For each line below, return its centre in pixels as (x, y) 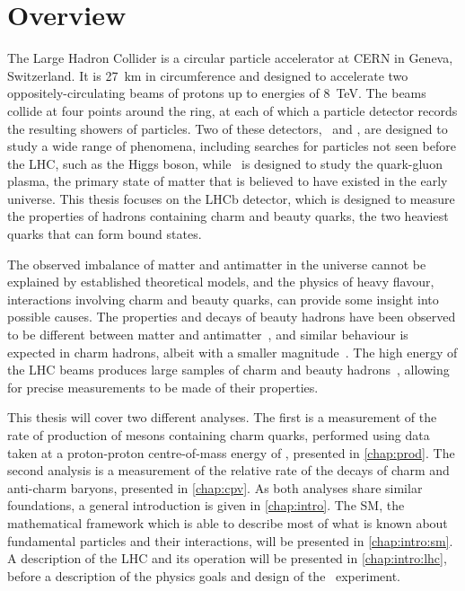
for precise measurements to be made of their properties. (163, 387)
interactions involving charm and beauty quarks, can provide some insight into (223, 299)
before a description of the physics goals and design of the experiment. (204, 575)
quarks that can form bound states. (105, 234)
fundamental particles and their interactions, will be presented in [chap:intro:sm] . (230, 540)
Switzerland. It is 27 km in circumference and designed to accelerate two (208, 75)
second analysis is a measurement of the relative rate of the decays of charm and (228, 470)
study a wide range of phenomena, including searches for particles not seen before (232, 146)
